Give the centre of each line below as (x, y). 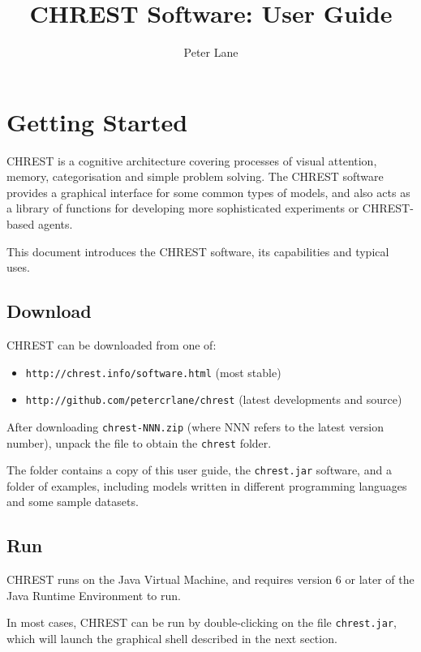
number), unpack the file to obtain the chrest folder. (139, 442)
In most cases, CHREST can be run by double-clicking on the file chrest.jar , (202, 622)
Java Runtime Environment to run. (94, 595)
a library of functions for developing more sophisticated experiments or (183, 208)
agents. (55, 224)
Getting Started (97, 121)
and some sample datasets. (73, 502)
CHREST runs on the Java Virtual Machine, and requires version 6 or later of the (210, 579)
